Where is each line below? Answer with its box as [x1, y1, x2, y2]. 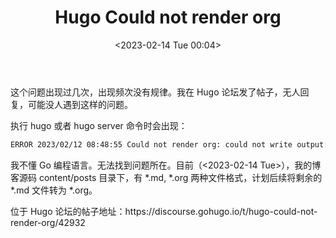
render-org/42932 [10, 216, 86, 228]
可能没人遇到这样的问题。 [27, 98, 133, 110]
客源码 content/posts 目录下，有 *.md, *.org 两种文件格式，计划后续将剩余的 [10, 171, 323, 183]
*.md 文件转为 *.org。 [10, 184, 98, 196]
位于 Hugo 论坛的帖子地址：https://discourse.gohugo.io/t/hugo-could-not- [10, 205, 318, 217]
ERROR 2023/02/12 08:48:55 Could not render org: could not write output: [10, 139, 329, 150]
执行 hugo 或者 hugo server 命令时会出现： [10, 119, 188, 131]
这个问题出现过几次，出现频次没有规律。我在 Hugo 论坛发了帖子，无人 [10, 86, 301, 98]
